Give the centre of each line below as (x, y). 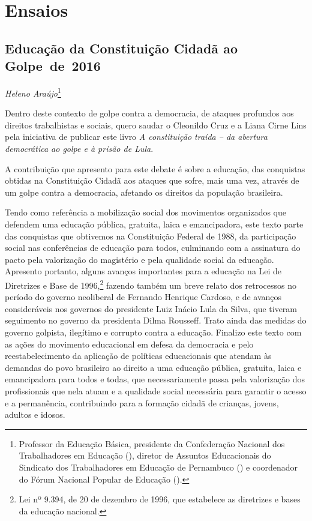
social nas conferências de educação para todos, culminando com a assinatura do (153, 248)
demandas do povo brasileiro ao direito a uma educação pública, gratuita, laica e (153, 367)
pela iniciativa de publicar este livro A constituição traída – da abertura (136, 137)
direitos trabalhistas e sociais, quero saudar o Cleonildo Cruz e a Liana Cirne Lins (156, 125)
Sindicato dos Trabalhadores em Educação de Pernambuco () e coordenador (158, 467)
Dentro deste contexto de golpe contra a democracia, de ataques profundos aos (149, 113)
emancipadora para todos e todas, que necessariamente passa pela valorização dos (155, 379)
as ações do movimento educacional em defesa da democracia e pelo (129, 344)
